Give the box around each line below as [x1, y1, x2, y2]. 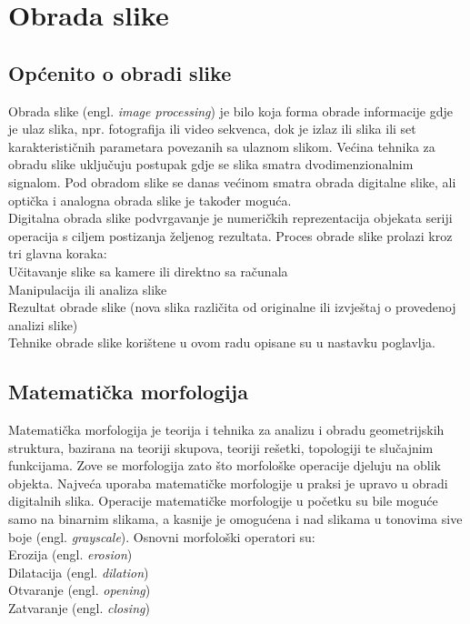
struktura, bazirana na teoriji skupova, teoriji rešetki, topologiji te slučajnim [8, 438, 434, 457]
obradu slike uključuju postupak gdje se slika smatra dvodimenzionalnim [8, 155, 414, 174]
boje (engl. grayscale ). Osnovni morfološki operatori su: [8, 527, 315, 546]
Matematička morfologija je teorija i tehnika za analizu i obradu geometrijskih [8, 420, 445, 439]
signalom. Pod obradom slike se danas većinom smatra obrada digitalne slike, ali [8, 172, 456, 191]
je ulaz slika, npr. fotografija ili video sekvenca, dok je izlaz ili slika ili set [8, 119, 416, 138]
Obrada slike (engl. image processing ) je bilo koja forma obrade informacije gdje [8, 101, 454, 120]
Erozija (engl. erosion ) [8, 545, 133, 564]
